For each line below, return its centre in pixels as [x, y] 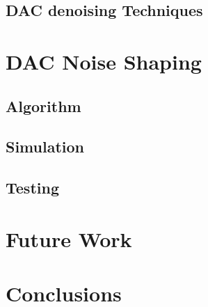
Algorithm [43, 105]
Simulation [45, 147]
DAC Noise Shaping [104, 61]
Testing [32, 188]
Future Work [69, 238]
